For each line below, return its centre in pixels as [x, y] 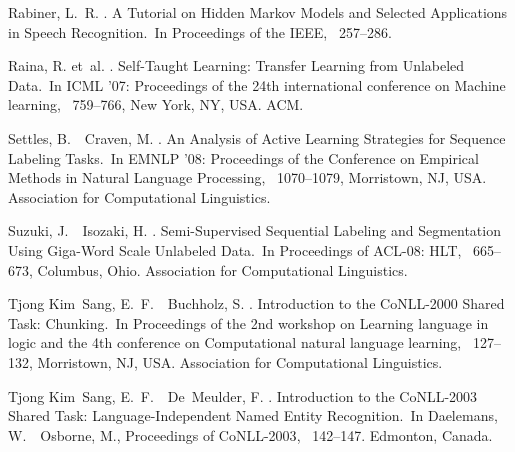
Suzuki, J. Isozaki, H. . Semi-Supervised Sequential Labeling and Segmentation [254, 230]
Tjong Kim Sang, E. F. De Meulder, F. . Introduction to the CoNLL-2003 [243, 395]
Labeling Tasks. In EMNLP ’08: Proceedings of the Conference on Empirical [243, 157]
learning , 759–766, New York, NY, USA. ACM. [156, 104]
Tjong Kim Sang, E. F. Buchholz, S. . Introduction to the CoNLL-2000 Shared [256, 303]
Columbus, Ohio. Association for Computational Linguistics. [222, 269]
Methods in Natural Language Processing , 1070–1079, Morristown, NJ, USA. [247, 177]
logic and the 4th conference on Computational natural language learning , [235, 342]
